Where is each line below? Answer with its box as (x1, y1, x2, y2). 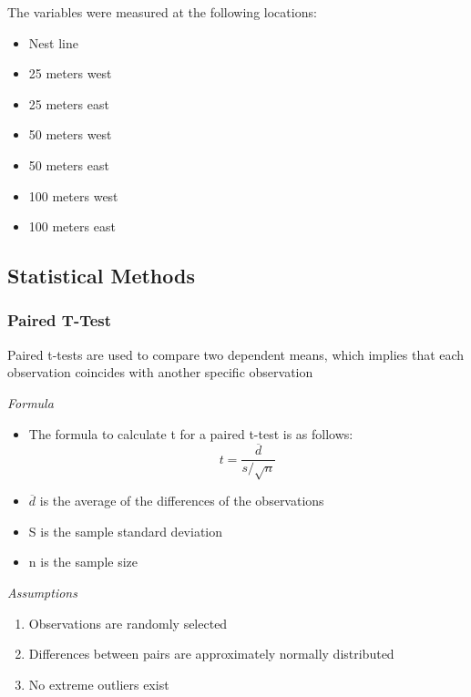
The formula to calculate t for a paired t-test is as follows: (28, 424, 353, 443)
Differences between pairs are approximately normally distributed (28, 644, 394, 663)
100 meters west (28, 186, 118, 205)
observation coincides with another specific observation (7, 363, 313, 382)
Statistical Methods (7, 261, 195, 290)
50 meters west (28, 125, 112, 144)
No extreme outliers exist (28, 674, 169, 693)
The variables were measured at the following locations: (7, 3, 317, 21)
